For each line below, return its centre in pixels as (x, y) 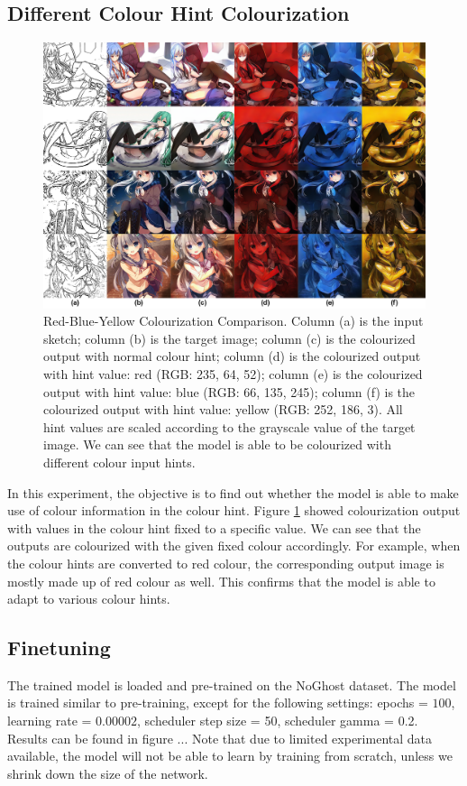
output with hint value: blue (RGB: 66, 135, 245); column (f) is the (229, 391)
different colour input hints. (119, 462)
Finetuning (59, 647)
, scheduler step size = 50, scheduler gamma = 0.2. (278, 721)
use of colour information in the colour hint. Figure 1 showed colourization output (234, 510)
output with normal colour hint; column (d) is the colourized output (232, 356)
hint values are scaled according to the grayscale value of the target (229, 426)
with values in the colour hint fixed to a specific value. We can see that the (214, 527)
